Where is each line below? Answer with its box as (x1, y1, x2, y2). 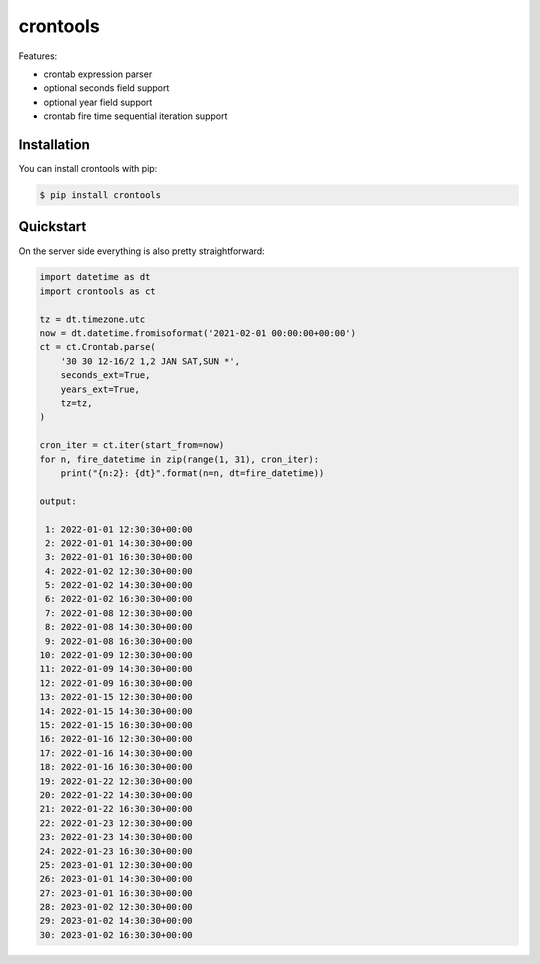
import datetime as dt (39, 271, 151, 283)
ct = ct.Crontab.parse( (39, 341, 157, 353)
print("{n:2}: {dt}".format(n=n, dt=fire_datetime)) (60, 467, 325, 479)
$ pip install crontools (39, 190, 162, 200)
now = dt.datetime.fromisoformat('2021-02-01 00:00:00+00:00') (39, 328, 357, 339)
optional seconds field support (43, 82, 170, 94)
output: (39, 495, 77, 507)
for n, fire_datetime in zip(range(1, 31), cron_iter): (39, 453, 320, 465)
